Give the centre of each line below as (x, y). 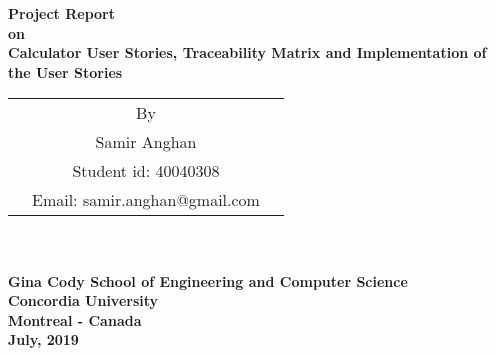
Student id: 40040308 (146, 171)
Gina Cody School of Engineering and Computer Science (208, 280)
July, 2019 (43, 339)
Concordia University (83, 300)
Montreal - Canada (75, 319)
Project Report (62, 13)
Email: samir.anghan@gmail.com (146, 200)
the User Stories (65, 71)
